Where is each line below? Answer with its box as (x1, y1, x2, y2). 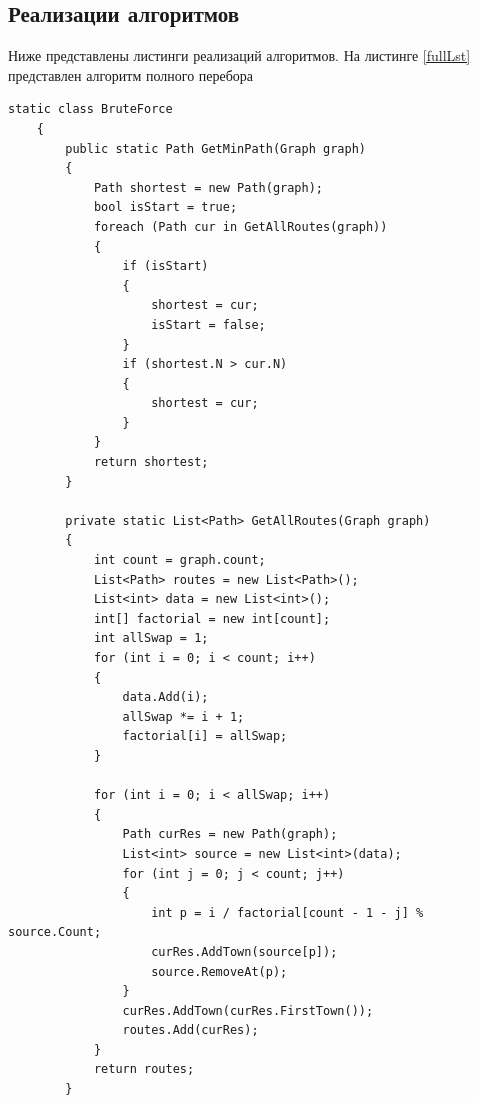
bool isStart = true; (93, 200, 238, 215)
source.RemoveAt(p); (151, 964, 288, 979)
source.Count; (8, 925, 102, 940)
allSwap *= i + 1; (122, 709, 245, 724)
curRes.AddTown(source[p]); (151, 944, 338, 959)
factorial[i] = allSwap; (122, 729, 288, 744)
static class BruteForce (8, 102, 173, 117)
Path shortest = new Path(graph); (93, 180, 323, 195)
